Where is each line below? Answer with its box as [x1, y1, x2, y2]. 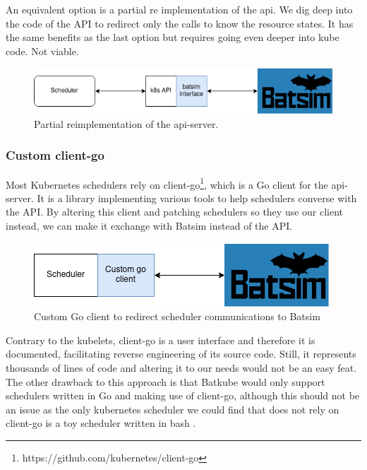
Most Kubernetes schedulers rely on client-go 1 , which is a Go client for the [6, 175, 328, 192]
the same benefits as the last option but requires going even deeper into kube [6, 30, 339, 45]
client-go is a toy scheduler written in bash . [6, 416, 196, 430]
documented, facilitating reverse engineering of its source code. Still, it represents [6, 346, 356, 361]
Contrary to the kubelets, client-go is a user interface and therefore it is [6, 332, 315, 347]
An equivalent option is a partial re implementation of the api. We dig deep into [6, 2, 353, 16]
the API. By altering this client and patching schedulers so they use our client [6, 204, 344, 219]
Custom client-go [6, 146, 104, 164]
